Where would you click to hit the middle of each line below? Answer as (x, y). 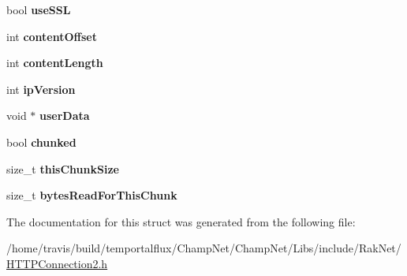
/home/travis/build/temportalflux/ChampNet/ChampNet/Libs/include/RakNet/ (204, 248)
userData (65, 116)
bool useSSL (39, 9)
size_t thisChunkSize (63, 168)
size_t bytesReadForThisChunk (92, 195)
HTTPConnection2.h (57, 263)
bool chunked (41, 142)
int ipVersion (41, 89)
